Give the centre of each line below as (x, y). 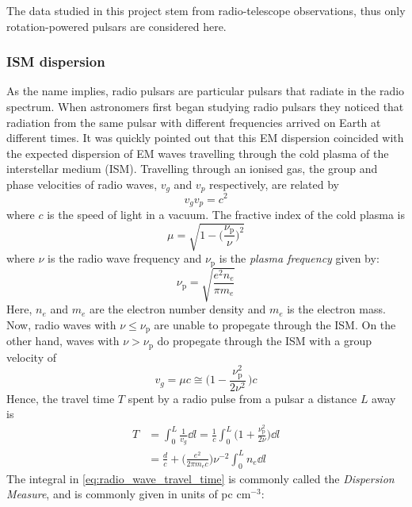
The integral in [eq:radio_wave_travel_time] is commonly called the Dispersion (200, 478)
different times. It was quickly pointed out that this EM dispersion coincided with (205, 138)
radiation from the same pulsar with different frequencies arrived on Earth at (194, 122)
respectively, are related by (274, 184)
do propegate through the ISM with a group (264, 341)
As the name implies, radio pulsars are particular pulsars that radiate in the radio (206, 91)
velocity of (31, 357)
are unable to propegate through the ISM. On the (275, 324)
